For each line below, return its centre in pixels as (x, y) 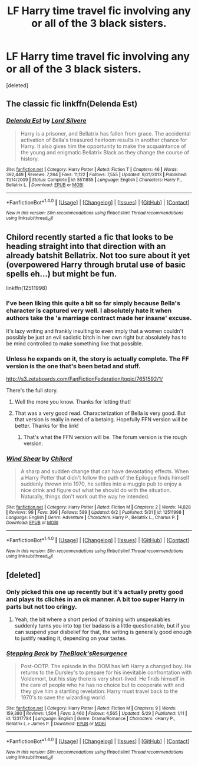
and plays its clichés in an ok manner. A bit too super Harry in (95, 599)
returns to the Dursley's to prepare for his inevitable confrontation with (106, 672)
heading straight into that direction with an (86, 246)
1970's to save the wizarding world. (63, 698)
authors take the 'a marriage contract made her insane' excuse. (99, 318)
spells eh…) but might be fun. (62, 274)
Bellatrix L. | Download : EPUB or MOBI (45, 185)
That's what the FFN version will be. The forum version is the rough (105, 437)
